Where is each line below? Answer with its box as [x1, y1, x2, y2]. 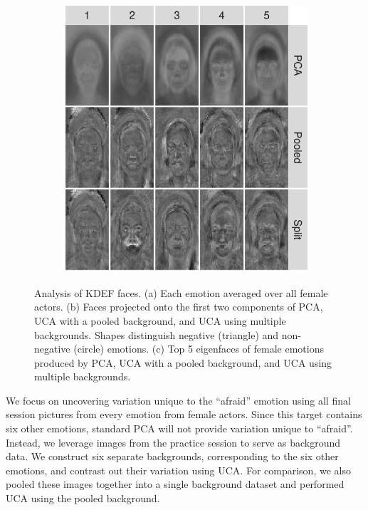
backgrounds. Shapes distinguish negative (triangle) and [34, 327, 279, 342]
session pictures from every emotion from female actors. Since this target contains [6, 407, 362, 422]
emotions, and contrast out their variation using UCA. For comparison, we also [6, 462, 351, 477]
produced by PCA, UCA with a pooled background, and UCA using [34, 355, 332, 370]
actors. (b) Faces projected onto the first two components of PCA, [34, 299, 323, 314]
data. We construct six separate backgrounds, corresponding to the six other [6, 449, 339, 464]
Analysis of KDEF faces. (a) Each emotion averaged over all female [34, 285, 328, 300]
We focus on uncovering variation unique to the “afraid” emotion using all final [6, 392, 351, 407]
